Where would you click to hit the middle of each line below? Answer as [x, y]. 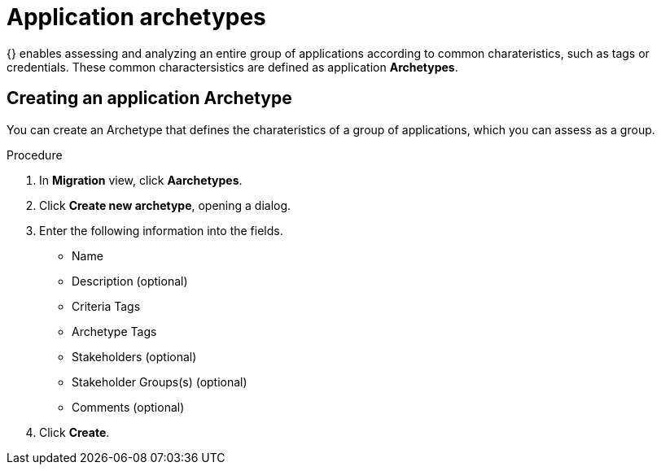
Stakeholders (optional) [134, 356]
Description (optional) [130, 281]
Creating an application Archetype [149, 98]
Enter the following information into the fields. [161, 230]
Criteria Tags [106, 306]
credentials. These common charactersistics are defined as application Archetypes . [232, 67]
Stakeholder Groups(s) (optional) [160, 382]
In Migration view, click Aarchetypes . [141, 180]
